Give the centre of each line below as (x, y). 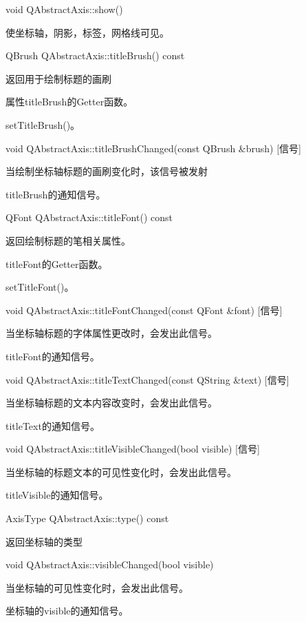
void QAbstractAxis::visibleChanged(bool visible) (110, 564)
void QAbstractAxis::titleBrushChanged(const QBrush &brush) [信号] (154, 148)
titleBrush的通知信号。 (56, 194)
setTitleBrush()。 (43, 124)
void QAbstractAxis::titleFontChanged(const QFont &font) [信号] (144, 310)
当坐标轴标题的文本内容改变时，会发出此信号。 (111, 403)
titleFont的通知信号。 (53, 356)
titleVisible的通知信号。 (57, 495)
